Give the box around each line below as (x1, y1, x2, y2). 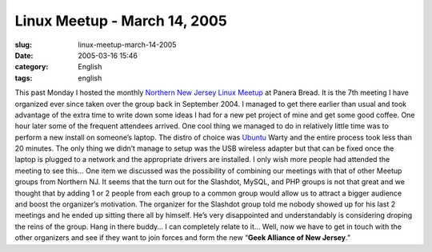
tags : (14, 73, 33, 83)
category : (14, 62, 49, 72)
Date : (14, 50, 34, 60)
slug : (14, 40, 32, 49)
